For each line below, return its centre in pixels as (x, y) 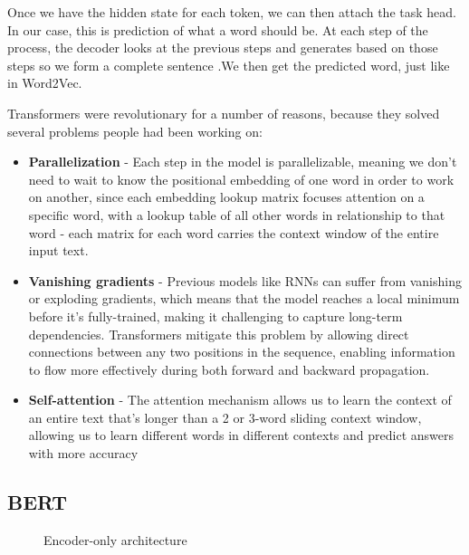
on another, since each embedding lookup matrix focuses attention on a (226, 197)
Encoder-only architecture (115, 539)
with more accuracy (83, 453)
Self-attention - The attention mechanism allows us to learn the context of (240, 400)
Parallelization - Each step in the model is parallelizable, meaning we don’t (243, 162)
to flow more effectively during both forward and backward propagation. (229, 369)
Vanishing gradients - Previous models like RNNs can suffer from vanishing (245, 280)
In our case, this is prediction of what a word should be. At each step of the (218, 29)
